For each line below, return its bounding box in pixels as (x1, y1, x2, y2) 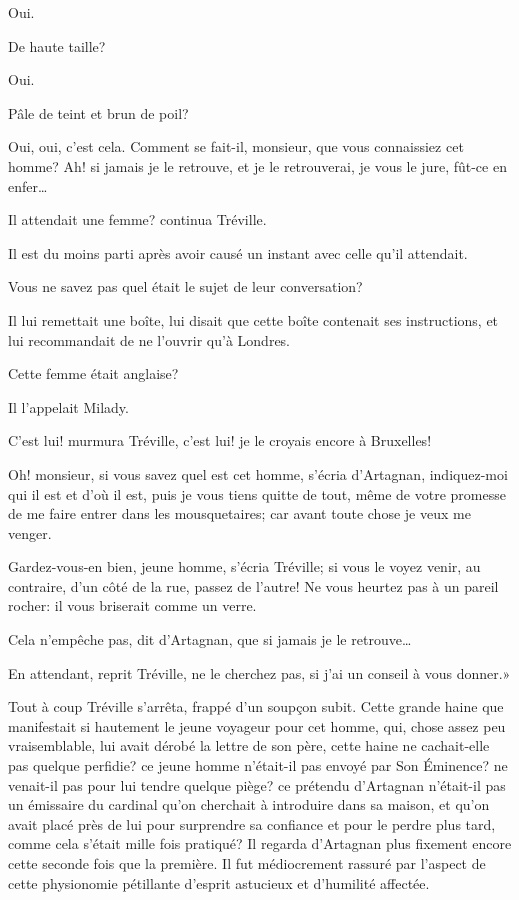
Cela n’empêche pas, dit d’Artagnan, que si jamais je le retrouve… (8, 629, 412, 650)
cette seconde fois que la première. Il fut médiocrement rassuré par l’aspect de (8, 853, 486, 873)
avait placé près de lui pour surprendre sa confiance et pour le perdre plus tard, (8, 813, 496, 834)
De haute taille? (8, 35, 106, 56)
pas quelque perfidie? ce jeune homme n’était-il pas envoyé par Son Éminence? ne (8, 755, 508, 776)
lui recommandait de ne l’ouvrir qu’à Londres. (8, 329, 291, 350)
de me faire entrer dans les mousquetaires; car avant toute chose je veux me (8, 503, 471, 524)
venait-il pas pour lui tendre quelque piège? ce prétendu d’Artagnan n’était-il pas (8, 774, 506, 795)
